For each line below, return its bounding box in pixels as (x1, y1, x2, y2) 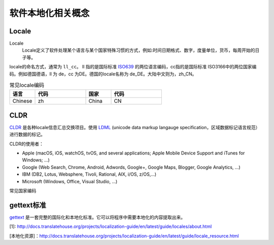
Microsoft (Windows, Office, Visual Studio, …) (22, 178, 118, 184)
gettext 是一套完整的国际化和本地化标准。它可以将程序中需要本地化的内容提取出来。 (9, 214, 186, 220)
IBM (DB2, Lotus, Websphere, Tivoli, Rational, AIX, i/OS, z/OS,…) (22, 171, 157, 177)
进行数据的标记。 (9, 132, 45, 138)
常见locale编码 (9, 81, 44, 89)
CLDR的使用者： (9, 141, 44, 147)
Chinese (12, 98, 32, 105)
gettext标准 (9, 200, 46, 210)
